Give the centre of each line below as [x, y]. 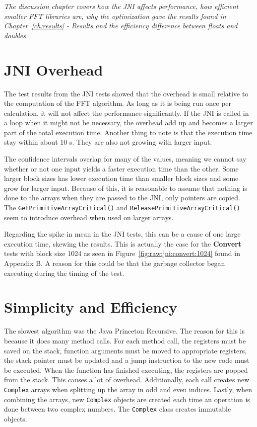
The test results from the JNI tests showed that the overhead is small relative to [126, 93]
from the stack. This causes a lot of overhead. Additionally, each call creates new [127, 380]
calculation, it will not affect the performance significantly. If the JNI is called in [127, 113]
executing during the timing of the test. [64, 273]
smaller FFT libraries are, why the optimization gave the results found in [115, 16]
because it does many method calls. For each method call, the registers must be [125, 340]
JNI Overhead [54, 69]
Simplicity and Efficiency [91, 307]
